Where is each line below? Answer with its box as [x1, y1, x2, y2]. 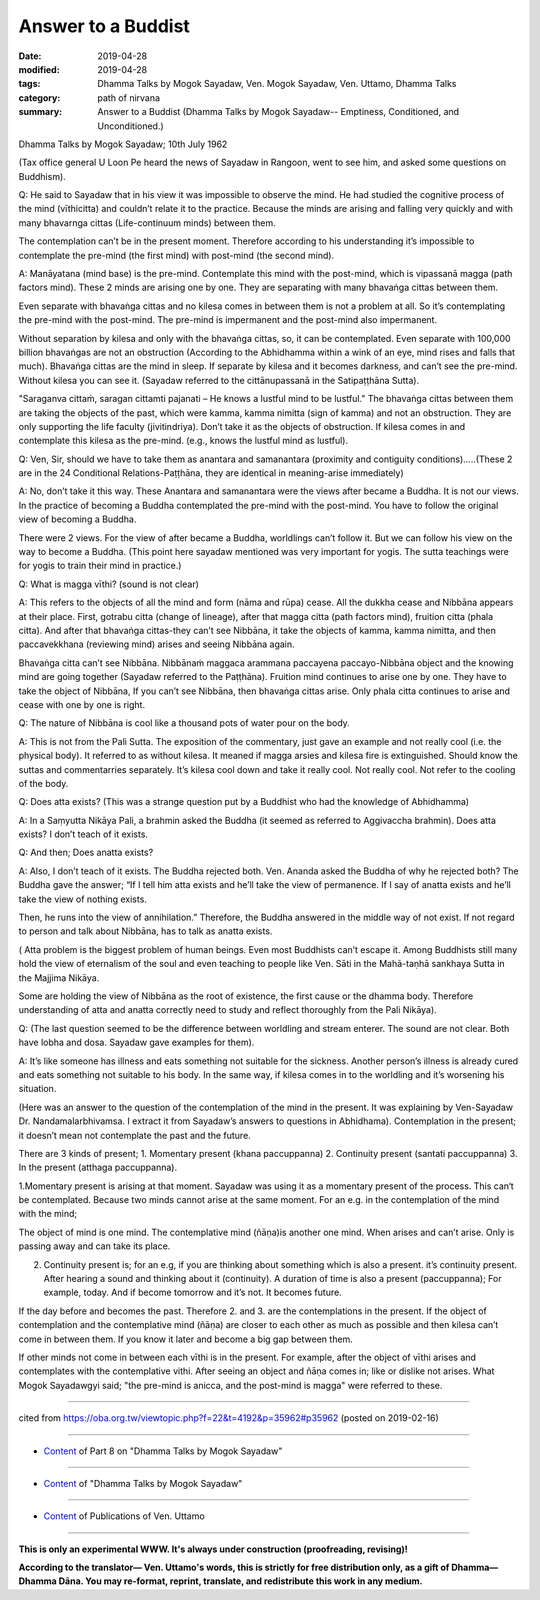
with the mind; [18, 1208, 78, 1220]
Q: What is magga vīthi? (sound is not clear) [18, 578, 200, 590]
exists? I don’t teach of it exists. [18, 828, 149, 840]
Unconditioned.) [97, 120, 164, 132]
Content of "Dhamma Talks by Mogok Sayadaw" [43, 1477, 243, 1489]
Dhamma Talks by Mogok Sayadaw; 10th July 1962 [18, 138, 228, 150]
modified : [18, 63, 60, 75]
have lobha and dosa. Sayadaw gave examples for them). [18, 1036, 255, 1049]
